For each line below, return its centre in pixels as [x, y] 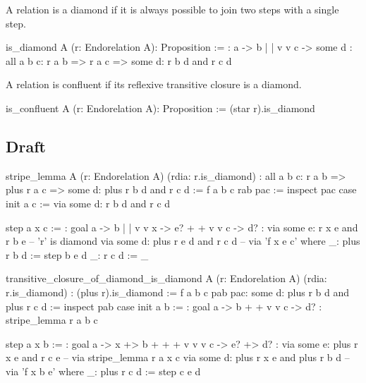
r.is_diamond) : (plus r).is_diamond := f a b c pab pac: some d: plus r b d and [178, 292]
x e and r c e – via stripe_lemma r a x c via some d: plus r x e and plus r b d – [178, 357]
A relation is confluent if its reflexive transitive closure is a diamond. [154, 84]
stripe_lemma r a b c [52, 320]
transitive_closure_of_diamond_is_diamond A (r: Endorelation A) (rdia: [166, 278]
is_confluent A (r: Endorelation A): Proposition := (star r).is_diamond [160, 108]
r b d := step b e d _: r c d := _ [77, 254]
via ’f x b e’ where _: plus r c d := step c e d [103, 371]
